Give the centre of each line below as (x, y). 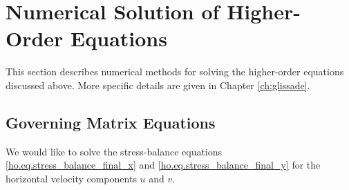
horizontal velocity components (71, 178)
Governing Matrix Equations (111, 122)
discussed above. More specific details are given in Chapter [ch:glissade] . (158, 85)
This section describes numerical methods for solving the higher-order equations (175, 72)
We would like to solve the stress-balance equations (114, 151)
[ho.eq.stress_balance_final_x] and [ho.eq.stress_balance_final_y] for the (163, 165)
